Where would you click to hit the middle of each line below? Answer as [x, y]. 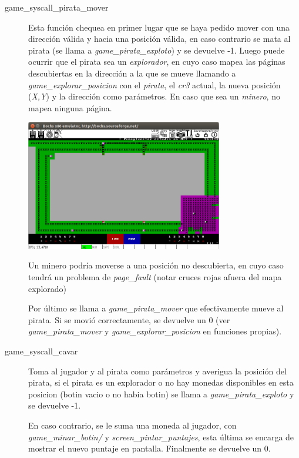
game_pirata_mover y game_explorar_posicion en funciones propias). [155, 331]
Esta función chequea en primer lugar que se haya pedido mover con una [159, 27]
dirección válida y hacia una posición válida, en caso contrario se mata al [159, 39]
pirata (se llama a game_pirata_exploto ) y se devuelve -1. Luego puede [157, 50]
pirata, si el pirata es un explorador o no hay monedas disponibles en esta [161, 382]
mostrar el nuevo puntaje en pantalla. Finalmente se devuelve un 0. [149, 448]
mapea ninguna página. [70, 107]
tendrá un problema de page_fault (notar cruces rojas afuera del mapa [155, 277]
